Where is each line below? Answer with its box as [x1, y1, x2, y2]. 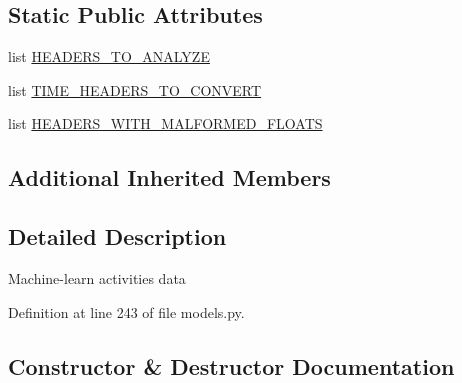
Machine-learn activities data [8, 267, 186, 288]
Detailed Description [8, 221, 227, 252]
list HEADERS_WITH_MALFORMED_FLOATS [8, 113, 323, 134]
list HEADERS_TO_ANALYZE [8, 46, 210, 67]
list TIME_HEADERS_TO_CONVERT [8, 79, 262, 100]
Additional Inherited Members [8, 162, 331, 193]
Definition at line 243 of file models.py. [8, 301, 245, 322]
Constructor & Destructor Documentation [8, 350, 455, 381]
